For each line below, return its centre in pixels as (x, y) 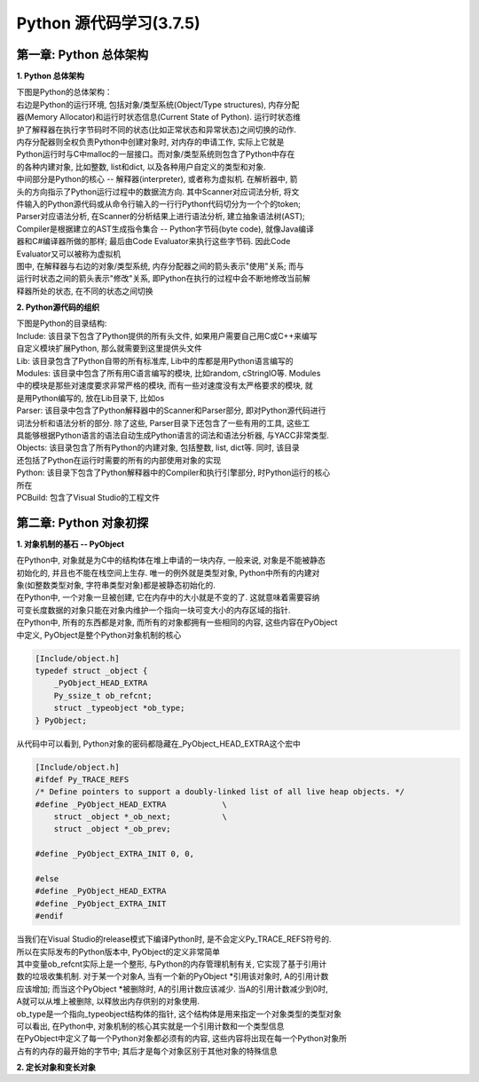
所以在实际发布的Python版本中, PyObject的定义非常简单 (118, 952)
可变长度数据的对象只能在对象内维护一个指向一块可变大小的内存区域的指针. (154, 610)
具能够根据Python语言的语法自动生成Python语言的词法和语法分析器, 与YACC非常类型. (173, 435)
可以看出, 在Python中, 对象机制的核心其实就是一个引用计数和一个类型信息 (150, 1026)
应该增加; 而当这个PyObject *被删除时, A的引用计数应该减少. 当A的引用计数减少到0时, (172, 989)
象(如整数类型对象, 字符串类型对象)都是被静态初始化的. (116, 585)
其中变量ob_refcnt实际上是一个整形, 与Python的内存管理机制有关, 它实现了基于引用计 (172, 964)
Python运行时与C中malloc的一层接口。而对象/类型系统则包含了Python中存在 (156, 154)
